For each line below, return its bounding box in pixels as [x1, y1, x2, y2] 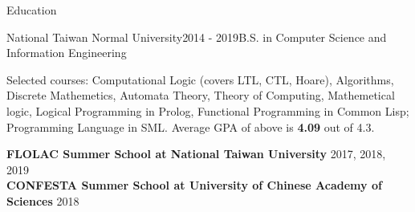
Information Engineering [6, 44, 127, 61]
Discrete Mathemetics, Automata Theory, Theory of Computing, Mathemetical [6, 87, 395, 104]
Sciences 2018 [6, 192, 79, 209]
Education [6, 2, 57, 18]
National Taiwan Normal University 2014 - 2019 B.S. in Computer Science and [6, 28, 387, 45]
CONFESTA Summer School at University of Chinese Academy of [6, 177, 382, 194]
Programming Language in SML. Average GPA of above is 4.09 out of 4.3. [6, 118, 375, 135]
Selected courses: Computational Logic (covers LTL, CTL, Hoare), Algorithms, [6, 71, 394, 88]
